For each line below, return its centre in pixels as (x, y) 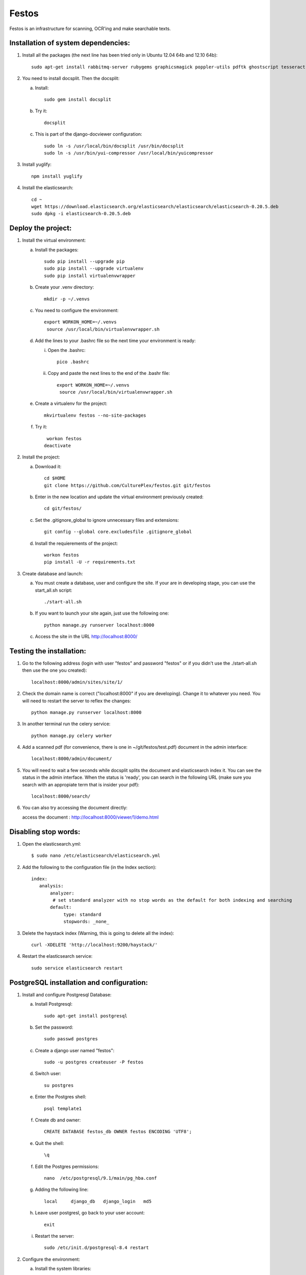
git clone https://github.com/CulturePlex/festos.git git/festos (127, 485)
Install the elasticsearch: (48, 188)
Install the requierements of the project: (76, 543)
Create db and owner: (58, 1120)
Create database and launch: (53, 573)
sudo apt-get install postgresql (86, 1016)
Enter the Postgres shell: (61, 1097)
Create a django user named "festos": (75, 1050)
